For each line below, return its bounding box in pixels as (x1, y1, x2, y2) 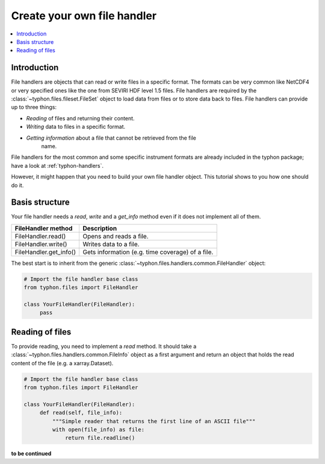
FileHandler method (14, 224, 73, 232)
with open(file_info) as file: (52, 426, 144, 433)
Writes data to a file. (82, 240, 140, 248)
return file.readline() (65, 435, 135, 442)
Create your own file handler (11, 9, 156, 22)
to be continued (11, 450, 52, 457)
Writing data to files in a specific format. (26, 123, 126, 131)
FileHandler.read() (14, 232, 66, 240)
